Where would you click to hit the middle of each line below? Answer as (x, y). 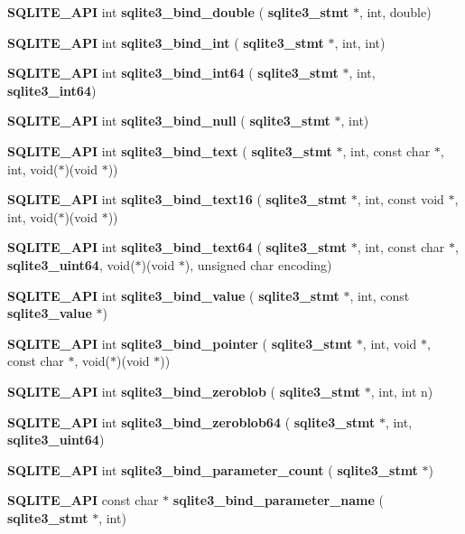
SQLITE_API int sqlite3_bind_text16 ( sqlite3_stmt (177, 199)
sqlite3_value (50, 313)
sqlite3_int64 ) (52, 90)
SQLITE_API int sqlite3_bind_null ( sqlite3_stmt (169, 121)
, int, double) (395, 12)
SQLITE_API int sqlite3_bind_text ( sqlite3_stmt (170, 150)
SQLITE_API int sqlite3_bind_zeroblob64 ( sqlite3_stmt (191, 422)
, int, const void (400, 199)
